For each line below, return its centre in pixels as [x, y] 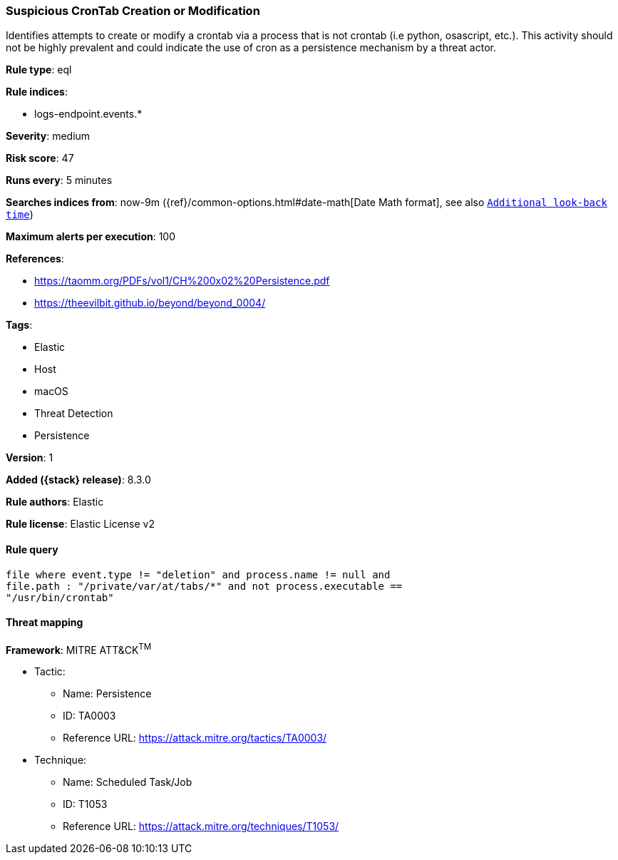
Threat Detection [74, 414]
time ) [20, 215]
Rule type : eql [39, 70]
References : [35, 259]
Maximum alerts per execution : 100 [91, 237]
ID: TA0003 [89, 716]
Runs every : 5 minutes [59, 180]
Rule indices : [37, 92]
